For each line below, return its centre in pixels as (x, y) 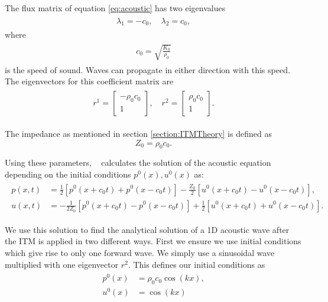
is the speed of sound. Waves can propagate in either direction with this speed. (147, 69)
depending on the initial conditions (68, 174)
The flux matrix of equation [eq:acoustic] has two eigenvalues (115, 8)
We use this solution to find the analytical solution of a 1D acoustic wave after (147, 229)
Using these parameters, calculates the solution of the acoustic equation (138, 163)
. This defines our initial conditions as (197, 264)
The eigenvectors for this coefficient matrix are (89, 81)
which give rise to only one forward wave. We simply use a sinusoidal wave (140, 252)
